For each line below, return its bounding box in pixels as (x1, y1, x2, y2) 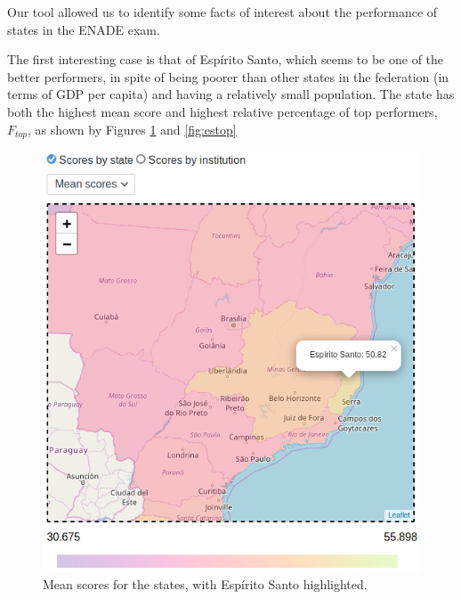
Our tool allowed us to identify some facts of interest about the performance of (7, 3, 438, 21)
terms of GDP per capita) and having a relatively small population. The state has (7, 85, 455, 103)
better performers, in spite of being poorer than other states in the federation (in (7, 67, 449, 86)
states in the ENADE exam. (7, 20, 160, 38)
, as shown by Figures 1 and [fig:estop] (28, 119, 237, 138)
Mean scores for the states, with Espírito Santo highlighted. (43, 575, 368, 594)
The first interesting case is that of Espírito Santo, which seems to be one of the (7, 50, 444, 69)
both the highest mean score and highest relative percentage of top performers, (7, 102, 438, 120)
